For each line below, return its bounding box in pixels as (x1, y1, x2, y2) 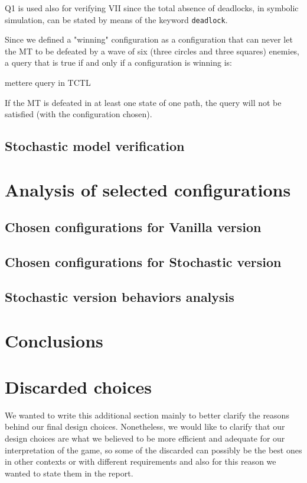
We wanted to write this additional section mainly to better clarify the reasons (5, 408, 289, 421)
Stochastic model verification (5, 137, 185, 155)
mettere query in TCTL (5, 76, 91, 89)
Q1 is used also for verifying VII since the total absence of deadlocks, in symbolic (5, 2, 299, 14)
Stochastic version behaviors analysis (5, 287, 234, 305)
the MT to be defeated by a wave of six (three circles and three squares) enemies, (5, 44, 300, 57)
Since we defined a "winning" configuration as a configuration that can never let (5, 33, 293, 46)
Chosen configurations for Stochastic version (5, 253, 282, 271)
